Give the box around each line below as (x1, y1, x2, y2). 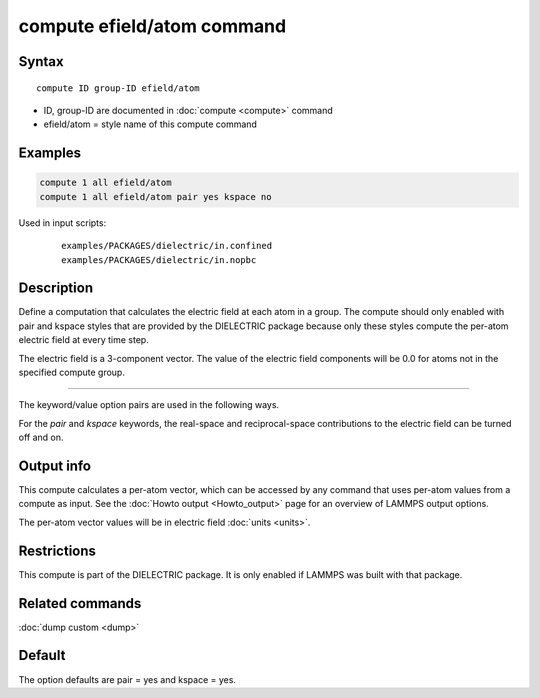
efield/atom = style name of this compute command (43, 118, 257, 130)
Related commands (18, 595, 142, 612)
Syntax (18, 53, 64, 70)
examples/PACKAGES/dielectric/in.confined (61, 240, 273, 252)
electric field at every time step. (18, 334, 149, 346)
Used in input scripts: (18, 216, 107, 229)
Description (18, 280, 94, 297)
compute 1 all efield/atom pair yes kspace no (39, 191, 272, 202)
